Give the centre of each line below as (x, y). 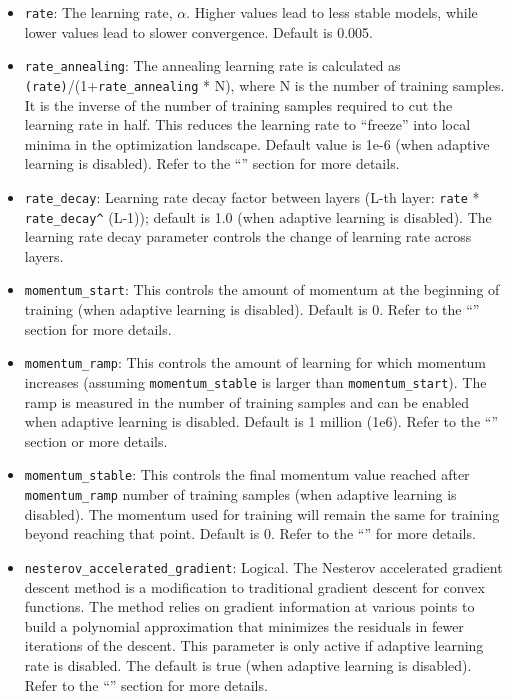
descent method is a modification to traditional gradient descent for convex (254, 586)
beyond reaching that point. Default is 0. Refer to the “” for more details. (250, 533)
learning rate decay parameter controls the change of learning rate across (248, 236)
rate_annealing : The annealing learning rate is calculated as (212, 65)
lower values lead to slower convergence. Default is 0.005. (198, 31)
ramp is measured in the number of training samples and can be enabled (246, 401)
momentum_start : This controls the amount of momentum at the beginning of (262, 289)
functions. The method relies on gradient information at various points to (249, 606)
